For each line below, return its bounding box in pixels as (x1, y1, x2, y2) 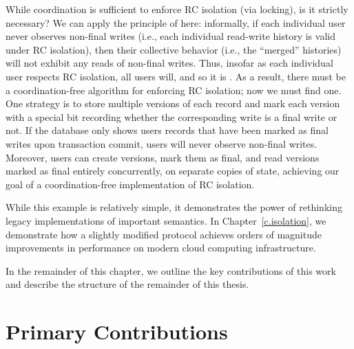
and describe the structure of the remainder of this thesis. (6, 277, 249, 291)
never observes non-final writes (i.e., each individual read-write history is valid (6, 29, 335, 43)
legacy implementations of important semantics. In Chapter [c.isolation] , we (6, 213, 326, 227)
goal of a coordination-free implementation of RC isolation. (6, 177, 255, 191)
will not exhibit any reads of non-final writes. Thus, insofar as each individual (6, 56, 333, 70)
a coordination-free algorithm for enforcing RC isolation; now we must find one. (6, 82, 342, 97)
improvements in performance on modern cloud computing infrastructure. (6, 240, 316, 255)
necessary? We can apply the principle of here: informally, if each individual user (6, 15, 346, 30)
